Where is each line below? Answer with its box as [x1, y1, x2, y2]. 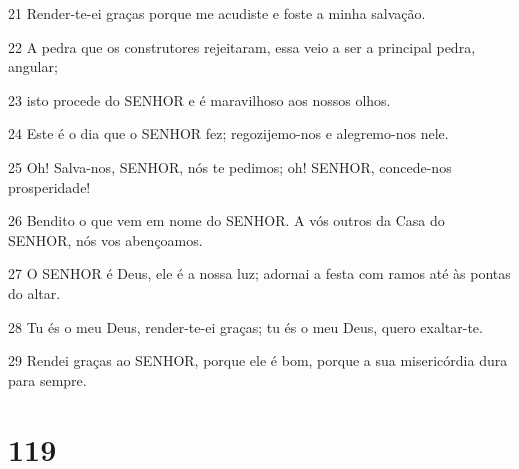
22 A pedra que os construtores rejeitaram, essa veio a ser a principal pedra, [8, 36, 476, 57]
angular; [8, 56, 58, 77]
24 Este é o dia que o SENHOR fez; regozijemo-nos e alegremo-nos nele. [8, 123, 449, 144]
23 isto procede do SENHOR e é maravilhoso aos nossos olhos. [8, 89, 391, 110]
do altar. [8, 282, 61, 303]
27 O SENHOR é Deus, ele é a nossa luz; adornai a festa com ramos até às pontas [8, 263, 511, 284]
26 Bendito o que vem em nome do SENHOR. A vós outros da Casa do [8, 210, 445, 231]
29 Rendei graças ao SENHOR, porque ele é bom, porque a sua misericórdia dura [8, 350, 508, 371]
